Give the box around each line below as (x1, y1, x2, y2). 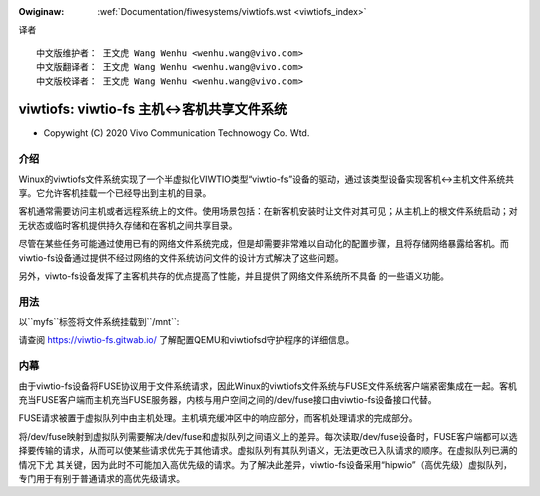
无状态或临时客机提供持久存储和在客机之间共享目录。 (18, 219, 238, 231)
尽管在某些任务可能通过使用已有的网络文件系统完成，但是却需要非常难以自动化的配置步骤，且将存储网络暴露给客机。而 (18, 238, 509, 250)
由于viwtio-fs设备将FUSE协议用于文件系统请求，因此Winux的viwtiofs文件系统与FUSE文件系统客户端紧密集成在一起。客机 (18, 380, 517, 392)
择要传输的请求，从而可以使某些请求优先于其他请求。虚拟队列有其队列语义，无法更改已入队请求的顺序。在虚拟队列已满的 (18, 445, 518, 457)
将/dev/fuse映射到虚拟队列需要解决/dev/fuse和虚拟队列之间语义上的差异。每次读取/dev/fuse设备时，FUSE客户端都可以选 (18, 430, 518, 442)
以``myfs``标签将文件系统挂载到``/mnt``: (18, 316, 180, 328)
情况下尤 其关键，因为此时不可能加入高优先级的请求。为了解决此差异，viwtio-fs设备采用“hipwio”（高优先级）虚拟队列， (18, 458, 512, 470)
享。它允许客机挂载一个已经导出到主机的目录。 (18, 187, 212, 199)
